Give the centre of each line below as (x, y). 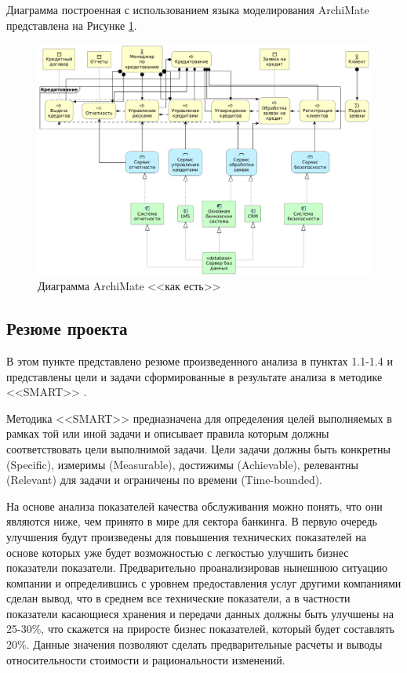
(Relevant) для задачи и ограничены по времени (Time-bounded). (165, 480)
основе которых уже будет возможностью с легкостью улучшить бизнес (178, 552)
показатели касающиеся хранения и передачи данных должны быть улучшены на (200, 613)
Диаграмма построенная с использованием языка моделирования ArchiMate (188, 9)
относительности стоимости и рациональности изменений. (146, 659)
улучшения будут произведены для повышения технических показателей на (186, 536)
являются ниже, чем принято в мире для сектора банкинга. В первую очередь (192, 521)
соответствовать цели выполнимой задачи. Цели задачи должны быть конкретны (198, 448)
